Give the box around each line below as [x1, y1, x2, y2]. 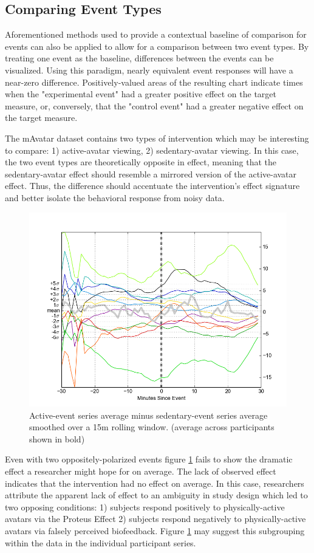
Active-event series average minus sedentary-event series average [29, 408, 268, 421]
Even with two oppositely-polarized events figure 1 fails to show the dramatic [5, 453, 293, 465]
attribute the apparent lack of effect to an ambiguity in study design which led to [5, 489, 308, 501]
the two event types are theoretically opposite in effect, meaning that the [5, 156, 277, 168]
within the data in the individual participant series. [5, 536, 196, 549]
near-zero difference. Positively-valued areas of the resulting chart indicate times [5, 75, 303, 88]
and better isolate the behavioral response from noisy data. [5, 191, 225, 204]
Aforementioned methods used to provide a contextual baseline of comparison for [5, 28, 307, 41]
